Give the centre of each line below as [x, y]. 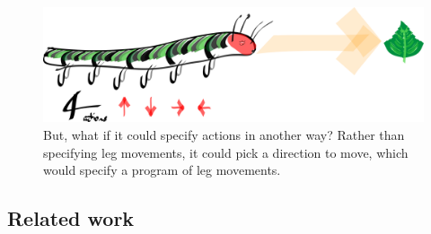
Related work [71, 218]
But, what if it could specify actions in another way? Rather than [224, 134]
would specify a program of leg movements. [162, 170]
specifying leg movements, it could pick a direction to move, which [226, 152]
